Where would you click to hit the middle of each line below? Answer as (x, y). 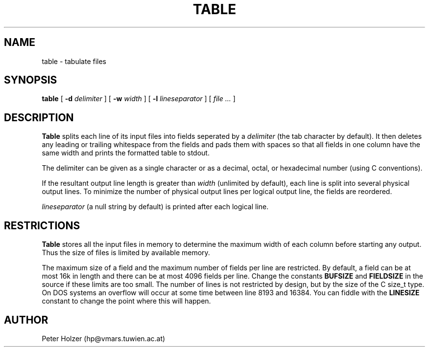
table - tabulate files (74, 61)
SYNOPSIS (31, 80)
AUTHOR (26, 320)
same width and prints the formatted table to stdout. (126, 153)
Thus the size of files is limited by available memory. (126, 253)
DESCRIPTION (39, 117)
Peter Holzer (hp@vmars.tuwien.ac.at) (104, 338)
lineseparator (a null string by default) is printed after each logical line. (155, 207)
